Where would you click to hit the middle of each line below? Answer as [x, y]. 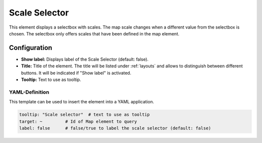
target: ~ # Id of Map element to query [78, 121]
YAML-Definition [29, 92]
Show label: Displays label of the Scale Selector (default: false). [85, 59]
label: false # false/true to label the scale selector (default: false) [115, 128]
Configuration [31, 48]
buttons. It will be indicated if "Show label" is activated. [76, 73]
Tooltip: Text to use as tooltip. [51, 79]
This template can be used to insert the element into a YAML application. [82, 102]
